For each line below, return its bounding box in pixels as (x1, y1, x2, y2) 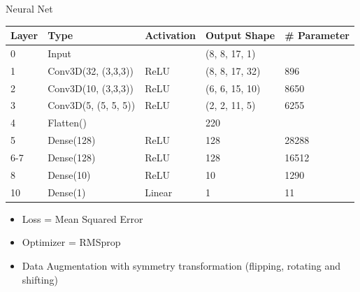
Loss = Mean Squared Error (22, 211, 143, 226)
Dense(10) (48, 167, 91, 182)
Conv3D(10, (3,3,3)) (48, 80, 134, 95)
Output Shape (205, 28, 275, 43)
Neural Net (6, 1, 53, 15)
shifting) (22, 272, 58, 286)
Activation (145, 28, 196, 43)
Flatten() (48, 115, 87, 130)
